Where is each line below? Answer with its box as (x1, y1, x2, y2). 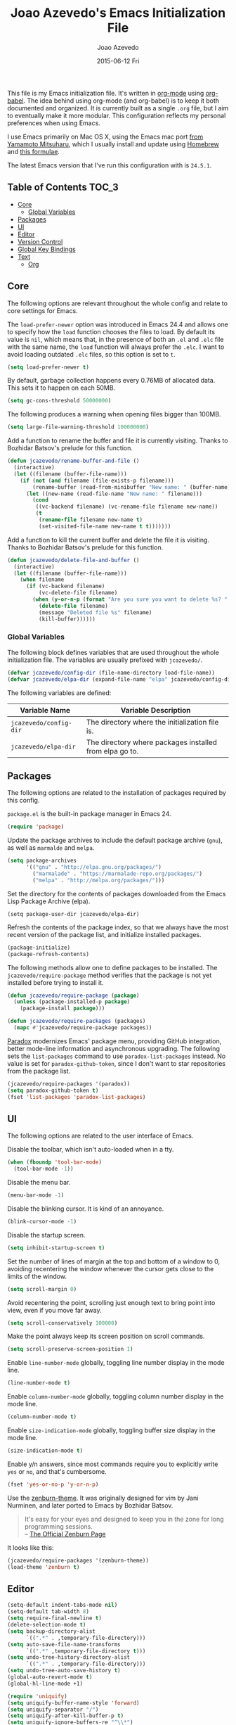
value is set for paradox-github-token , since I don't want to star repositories (7, 1059, 226, 1067)
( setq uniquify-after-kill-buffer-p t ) (7, 1712, 124, 1719)
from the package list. (7, 1067, 71, 1075)
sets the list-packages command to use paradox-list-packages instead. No (7, 1052, 226, 1060)
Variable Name (20, 705, 71, 715)
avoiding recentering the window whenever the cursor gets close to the (7, 1264, 214, 1273)
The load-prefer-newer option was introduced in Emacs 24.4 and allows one (7, 320, 228, 329)
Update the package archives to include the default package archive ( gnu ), (7, 836, 223, 845)
